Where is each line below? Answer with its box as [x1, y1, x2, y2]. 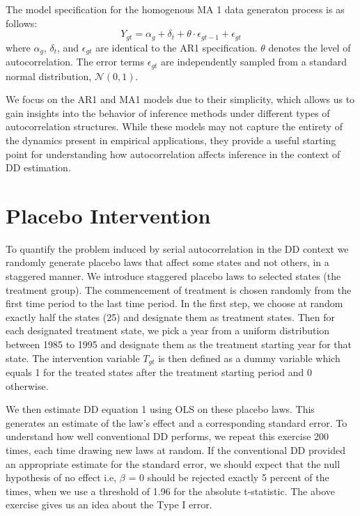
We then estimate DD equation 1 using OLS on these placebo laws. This [6, 402, 315, 416]
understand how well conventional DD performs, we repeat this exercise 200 [6, 429, 329, 444]
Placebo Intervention [6, 201, 211, 229]
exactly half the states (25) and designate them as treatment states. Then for [6, 309, 335, 324]
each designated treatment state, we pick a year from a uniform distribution [6, 323, 330, 338]
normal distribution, [6, 68, 92, 83]
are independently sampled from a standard [161, 54, 347, 69]
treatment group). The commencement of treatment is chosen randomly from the [6, 282, 352, 297]
